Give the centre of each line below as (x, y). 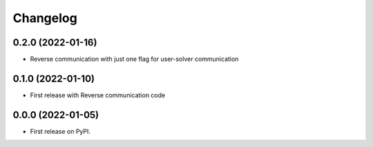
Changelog (45, 18)
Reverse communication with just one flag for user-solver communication (134, 59)
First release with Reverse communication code (98, 95)
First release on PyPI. (60, 131)
